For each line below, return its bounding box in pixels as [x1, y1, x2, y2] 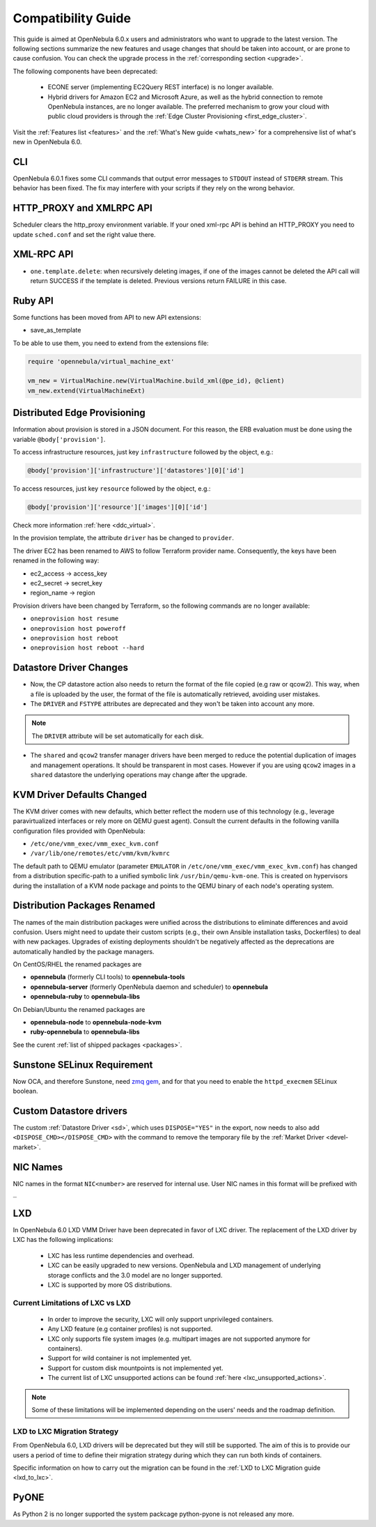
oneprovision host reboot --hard [30, 644, 145, 652]
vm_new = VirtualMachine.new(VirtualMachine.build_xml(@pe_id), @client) [27, 377, 285, 385]
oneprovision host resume [30, 615, 119, 623]
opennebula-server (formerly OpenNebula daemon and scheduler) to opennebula [30, 983, 268, 991]
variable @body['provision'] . [13, 435, 106, 443]
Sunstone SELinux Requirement [13, 1059, 153, 1071]
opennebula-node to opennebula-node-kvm [30, 1018, 162, 1027]
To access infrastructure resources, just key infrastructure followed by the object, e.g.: [13, 448, 274, 456]
